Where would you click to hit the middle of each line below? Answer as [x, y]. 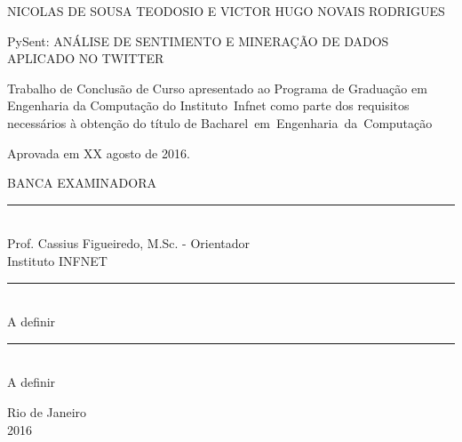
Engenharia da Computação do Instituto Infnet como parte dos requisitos [208, 105]
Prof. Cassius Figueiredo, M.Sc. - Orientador [129, 243]
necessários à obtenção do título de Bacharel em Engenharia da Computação [220, 122]
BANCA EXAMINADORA [82, 183]
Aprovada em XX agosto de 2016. [99, 153]
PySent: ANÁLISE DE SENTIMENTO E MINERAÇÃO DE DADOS [198, 40]
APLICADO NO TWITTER [86, 58]
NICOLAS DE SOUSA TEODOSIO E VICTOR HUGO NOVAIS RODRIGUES [226, 11]
